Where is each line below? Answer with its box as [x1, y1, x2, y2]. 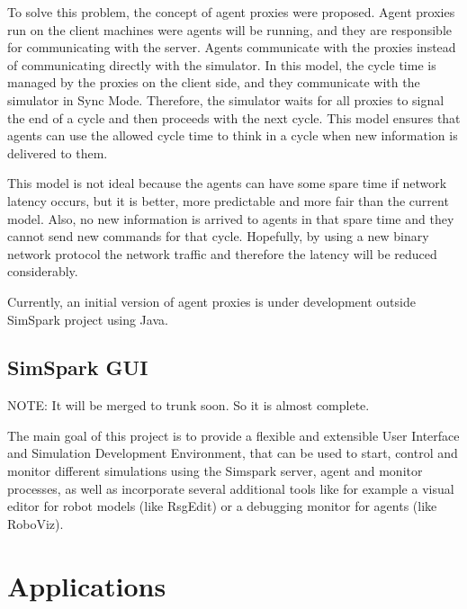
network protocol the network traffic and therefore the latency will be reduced [7, 244, 437, 263]
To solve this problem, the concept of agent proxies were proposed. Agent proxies [7, 3, 455, 21]
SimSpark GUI [7, 354, 148, 381]
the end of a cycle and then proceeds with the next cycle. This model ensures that [7, 108, 461, 127]
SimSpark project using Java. [7, 309, 168, 328]
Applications [7, 567, 166, 604]
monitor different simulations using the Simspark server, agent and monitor [7, 461, 423, 480]
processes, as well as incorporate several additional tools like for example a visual [7, 479, 454, 497]
